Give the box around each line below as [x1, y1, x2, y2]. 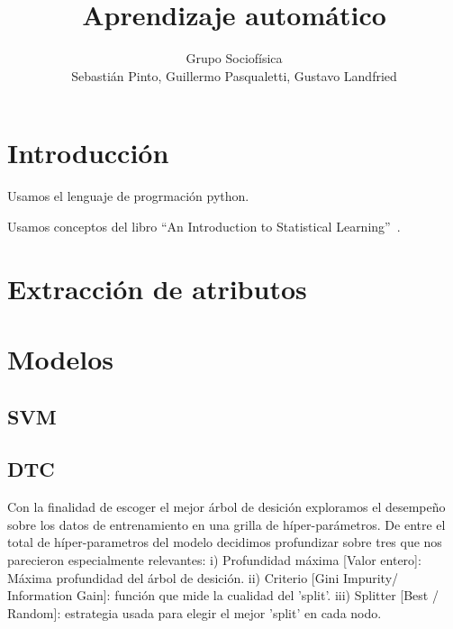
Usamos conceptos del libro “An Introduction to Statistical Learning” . [7, 216, 401, 235]
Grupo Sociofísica [186, 49, 283, 68]
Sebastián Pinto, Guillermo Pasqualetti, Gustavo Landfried [71, 66, 397, 85]
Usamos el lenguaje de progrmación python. [7, 187, 249, 205]
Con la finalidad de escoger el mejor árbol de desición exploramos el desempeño [7, 497, 446, 516]
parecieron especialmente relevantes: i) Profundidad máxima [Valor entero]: [7, 550, 421, 569]
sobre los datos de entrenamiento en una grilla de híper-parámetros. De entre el [7, 515, 446, 533]
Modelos [7, 341, 113, 377]
